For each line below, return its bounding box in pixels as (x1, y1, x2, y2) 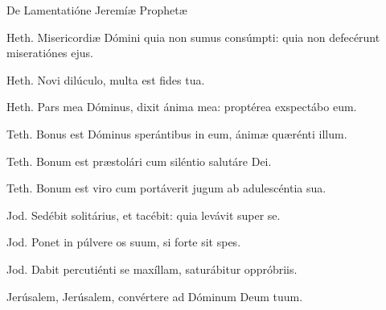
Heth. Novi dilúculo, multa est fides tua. (6, 71, 205, 88)
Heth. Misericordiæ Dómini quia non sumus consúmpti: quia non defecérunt (6, 28, 380, 45)
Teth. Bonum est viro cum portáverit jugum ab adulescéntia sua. (6, 180, 326, 196)
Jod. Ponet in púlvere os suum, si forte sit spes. (6, 234, 241, 250)
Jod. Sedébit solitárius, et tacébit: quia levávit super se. (6, 206, 281, 223)
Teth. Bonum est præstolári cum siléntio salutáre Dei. (6, 152, 272, 169)
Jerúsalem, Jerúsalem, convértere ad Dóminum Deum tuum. (6, 287, 303, 304)
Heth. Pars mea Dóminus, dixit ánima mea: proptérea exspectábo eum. (6, 98, 357, 115)
